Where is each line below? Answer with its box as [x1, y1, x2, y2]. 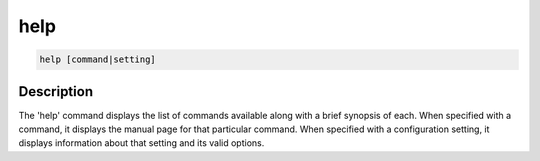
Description [18, 83, 94, 100]
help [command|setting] [39, 54, 157, 65]
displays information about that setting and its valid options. [18, 137, 265, 149]
